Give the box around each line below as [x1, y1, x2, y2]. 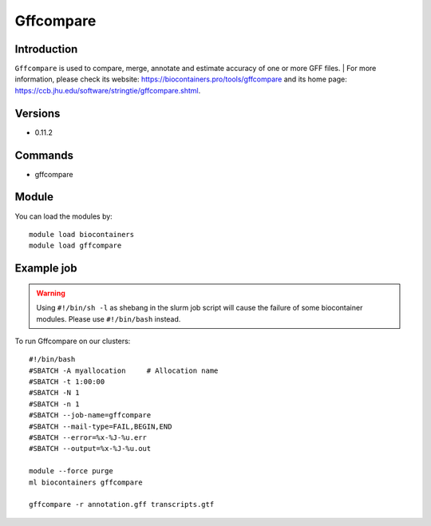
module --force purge [29, 467, 113, 476]
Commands [14, 148, 74, 162]
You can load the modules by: [14, 212, 113, 221]
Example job [14, 262, 77, 275]
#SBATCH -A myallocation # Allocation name [29, 366, 219, 375]
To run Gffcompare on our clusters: [14, 336, 131, 346]
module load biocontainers [29, 230, 135, 239]
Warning [36, 288, 65, 298]
